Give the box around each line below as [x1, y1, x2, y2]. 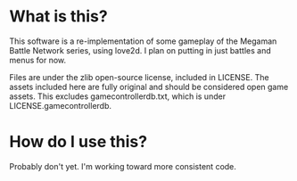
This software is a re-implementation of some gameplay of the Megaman [9, 36, 277, 46]
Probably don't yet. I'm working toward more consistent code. [9, 160, 236, 171]
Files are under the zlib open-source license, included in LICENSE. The [9, 71, 269, 82]
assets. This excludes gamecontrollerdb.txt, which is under [9, 91, 226, 102]
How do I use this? [9, 132, 148, 152]
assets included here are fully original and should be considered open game [9, 81, 289, 92]
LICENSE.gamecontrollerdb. [9, 100, 112, 111]
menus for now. [9, 54, 67, 65]
